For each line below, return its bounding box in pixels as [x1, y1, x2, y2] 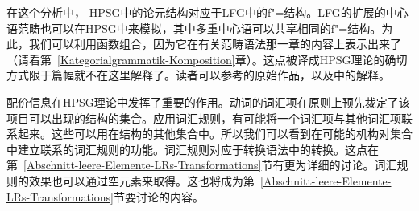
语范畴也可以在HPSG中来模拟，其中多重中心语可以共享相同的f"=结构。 [6, 19, 382, 36]
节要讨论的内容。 [113, 188, 204, 205]
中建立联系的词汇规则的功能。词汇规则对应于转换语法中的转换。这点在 [6, 140, 379, 157]
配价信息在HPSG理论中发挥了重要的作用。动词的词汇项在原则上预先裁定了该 [6, 93, 410, 110]
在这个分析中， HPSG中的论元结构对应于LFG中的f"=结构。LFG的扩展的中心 [6, 4, 409, 20]
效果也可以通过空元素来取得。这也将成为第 [28, 172, 255, 189]
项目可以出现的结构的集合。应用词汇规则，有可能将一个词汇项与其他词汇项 [6, 109, 401, 126]
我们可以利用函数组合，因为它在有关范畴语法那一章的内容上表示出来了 [28, 35, 401, 52]
